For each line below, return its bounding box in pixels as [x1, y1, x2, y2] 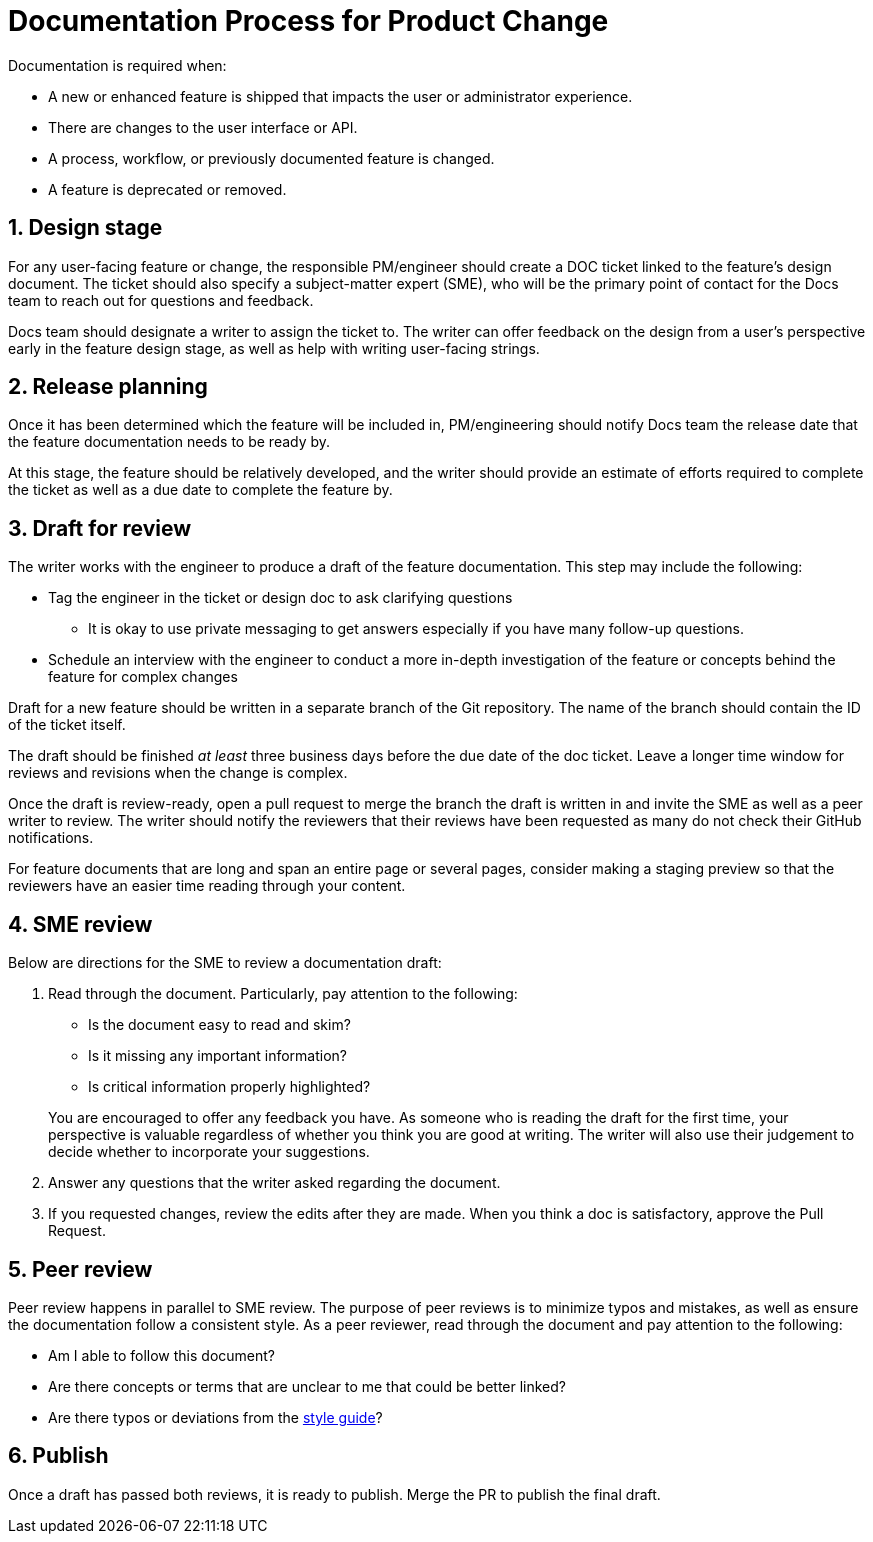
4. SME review [8, 911, 153, 937]
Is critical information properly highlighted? [88, 1078, 371, 1096]
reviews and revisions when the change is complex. [8, 764, 348, 782]
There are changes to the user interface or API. [48, 118, 358, 136]
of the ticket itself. [8, 716, 126, 734]
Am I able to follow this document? [48, 1346, 275, 1364]
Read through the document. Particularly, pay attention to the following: [48, 985, 518, 1003]
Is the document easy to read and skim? [88, 1016, 351, 1034]
